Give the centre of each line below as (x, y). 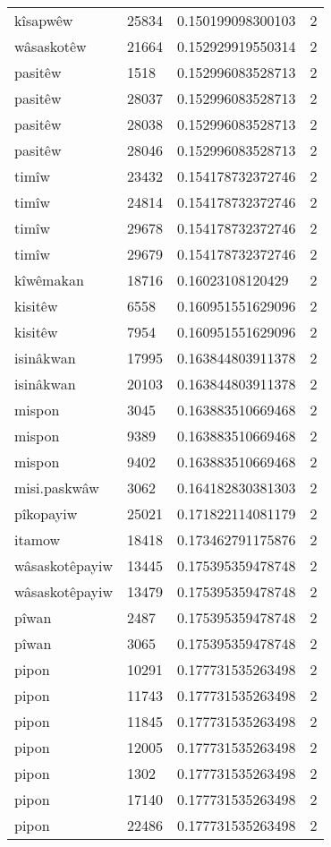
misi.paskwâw (57, 488)
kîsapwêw (44, 20)
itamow (38, 539)
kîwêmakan (49, 280)
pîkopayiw (46, 513)
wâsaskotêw (51, 46)
